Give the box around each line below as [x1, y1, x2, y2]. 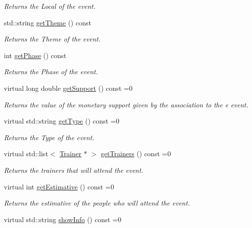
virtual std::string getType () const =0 [4, 116, 119, 126]
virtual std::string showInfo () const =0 [4, 214, 121, 224]
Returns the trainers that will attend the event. [4, 165, 143, 175]
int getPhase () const [4, 50, 67, 60]
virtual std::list [4, 148, 48, 159]
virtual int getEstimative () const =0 [4, 181, 114, 191]
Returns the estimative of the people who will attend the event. [4, 198, 190, 208]
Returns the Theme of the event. [4, 34, 101, 44]
